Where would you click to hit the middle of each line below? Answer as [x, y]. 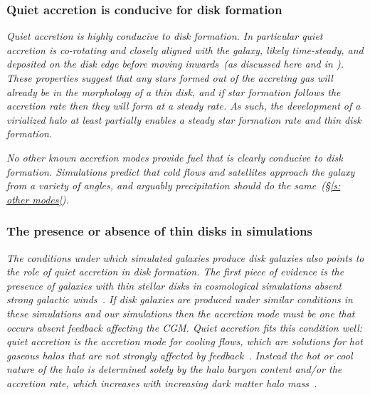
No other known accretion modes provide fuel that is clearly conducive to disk [175, 157]
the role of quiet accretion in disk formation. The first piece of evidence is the [175, 272]
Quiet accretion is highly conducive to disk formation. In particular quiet [165, 36]
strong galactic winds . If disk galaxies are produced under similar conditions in [180, 299]
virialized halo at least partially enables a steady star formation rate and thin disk [184, 119]
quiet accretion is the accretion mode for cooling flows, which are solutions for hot [185, 341]
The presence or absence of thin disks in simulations [159, 231]
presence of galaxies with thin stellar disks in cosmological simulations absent [174, 285]
